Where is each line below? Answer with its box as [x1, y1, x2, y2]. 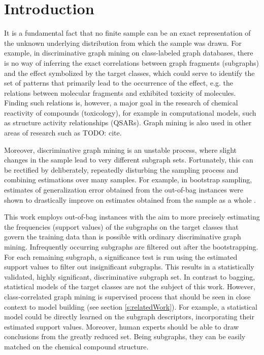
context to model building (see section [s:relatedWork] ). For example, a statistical [4, 301, 257, 312]
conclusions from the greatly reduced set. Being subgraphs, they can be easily [4, 331, 246, 342]
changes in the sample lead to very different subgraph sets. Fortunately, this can [4, 154, 253, 165]
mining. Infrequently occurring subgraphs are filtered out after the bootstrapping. [4, 241, 258, 252]
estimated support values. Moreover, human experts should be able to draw [4, 321, 239, 332]
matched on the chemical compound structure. [4, 341, 149, 351]
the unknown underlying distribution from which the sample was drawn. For [4, 37, 242, 48]
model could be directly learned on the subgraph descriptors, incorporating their [4, 311, 254, 322]
